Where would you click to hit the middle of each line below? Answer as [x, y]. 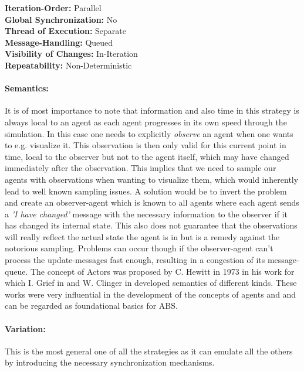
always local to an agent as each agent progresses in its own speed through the [146, 122]
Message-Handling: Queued [59, 42]
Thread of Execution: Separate [65, 31]
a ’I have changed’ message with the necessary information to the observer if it [146, 214]
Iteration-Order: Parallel [53, 8]
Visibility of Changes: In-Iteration [71, 54]
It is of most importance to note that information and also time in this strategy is [152, 110]
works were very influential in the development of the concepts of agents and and [151, 294]
